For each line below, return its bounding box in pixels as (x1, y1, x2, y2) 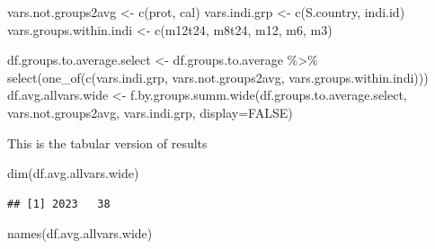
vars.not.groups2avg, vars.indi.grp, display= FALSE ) (7, 102, 293, 121)
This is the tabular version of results (7, 133, 208, 152)
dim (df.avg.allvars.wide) (7, 164, 139, 182)
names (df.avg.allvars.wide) (7, 224, 153, 243)
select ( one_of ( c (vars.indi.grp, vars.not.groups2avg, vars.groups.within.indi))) (7, 67, 429, 86)
